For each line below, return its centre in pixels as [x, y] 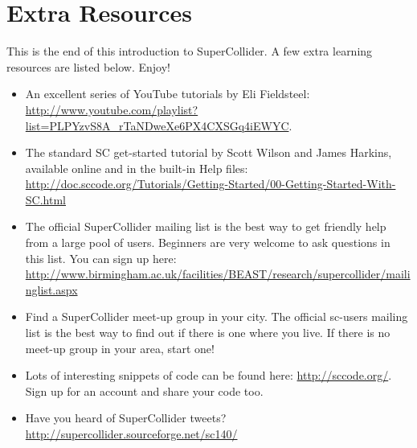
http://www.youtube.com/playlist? [112, 109]
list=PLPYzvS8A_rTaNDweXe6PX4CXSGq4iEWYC [157, 125]
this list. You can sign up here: [101, 258]
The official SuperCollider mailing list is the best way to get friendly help [206, 226]
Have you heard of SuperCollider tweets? [126, 418]
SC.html [45, 199]
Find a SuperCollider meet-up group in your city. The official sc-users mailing [217, 316]
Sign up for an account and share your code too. [144, 390]
